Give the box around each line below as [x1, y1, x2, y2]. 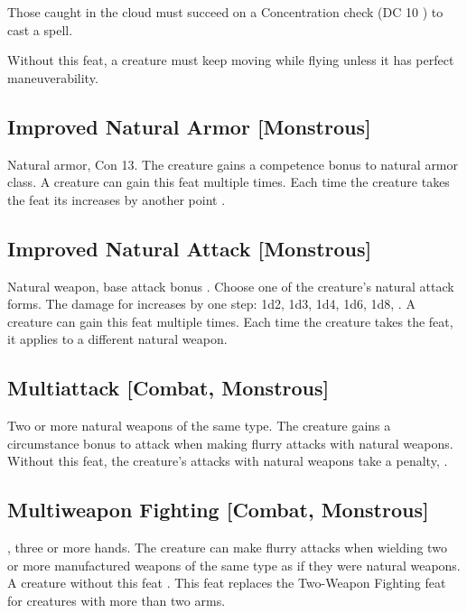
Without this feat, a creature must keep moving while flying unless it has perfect [7, 51, 454, 70]
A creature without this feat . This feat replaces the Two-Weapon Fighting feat [7, 573, 446, 592]
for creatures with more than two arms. [7, 590, 226, 609]
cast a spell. [7, 20, 73, 39]
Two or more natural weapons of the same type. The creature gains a [7, 416, 391, 435]
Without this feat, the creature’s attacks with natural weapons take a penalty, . [7, 451, 448, 470]
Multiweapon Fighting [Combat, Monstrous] [7, 496, 429, 524]
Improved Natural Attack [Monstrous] [7, 234, 372, 262]
